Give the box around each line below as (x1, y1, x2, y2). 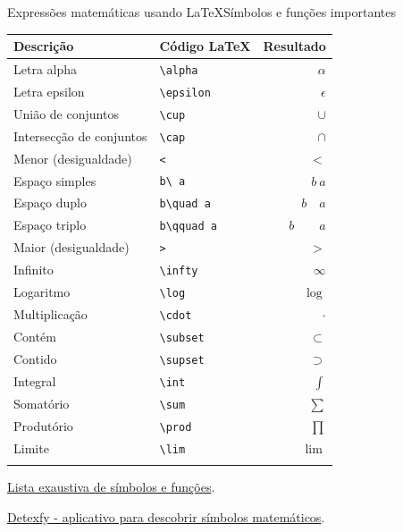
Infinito (13, 260, 54, 279)
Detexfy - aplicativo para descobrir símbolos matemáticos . (7, 507, 325, 526)
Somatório (13, 393, 70, 412)
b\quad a (159, 198, 211, 211)
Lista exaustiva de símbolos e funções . (7, 477, 215, 496)
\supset (159, 353, 205, 367)
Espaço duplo (13, 193, 87, 212)
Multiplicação (13, 304, 88, 323)
